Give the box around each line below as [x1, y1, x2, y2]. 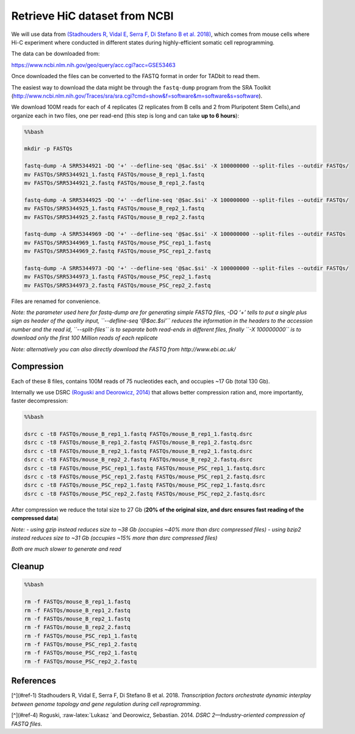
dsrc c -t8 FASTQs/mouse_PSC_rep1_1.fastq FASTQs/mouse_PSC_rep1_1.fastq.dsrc [24, 465, 265, 472]
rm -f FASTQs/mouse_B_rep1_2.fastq [24, 607, 131, 614]
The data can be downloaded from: [11, 50, 100, 57]
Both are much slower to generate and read [11, 546, 121, 553]
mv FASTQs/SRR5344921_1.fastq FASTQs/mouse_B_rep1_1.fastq [24, 171, 204, 178]
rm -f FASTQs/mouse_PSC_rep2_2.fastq [24, 658, 137, 665]
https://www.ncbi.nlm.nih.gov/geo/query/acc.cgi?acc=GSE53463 [11, 61, 176, 68]
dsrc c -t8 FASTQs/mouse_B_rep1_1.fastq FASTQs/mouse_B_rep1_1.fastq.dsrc [24, 430, 253, 438]
